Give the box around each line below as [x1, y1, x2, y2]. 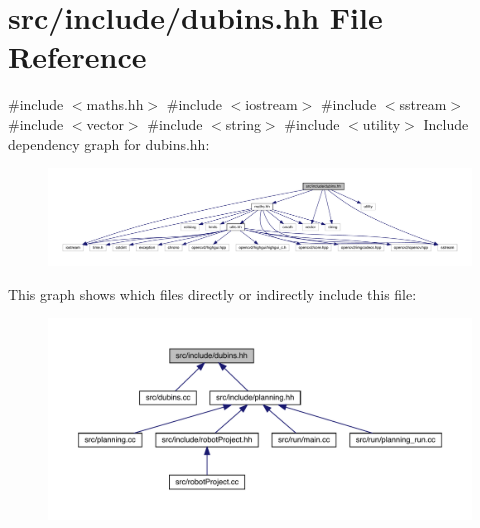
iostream [245, 94, 298, 115]
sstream [399, 94, 447, 115]
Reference [8, 36, 147, 77]
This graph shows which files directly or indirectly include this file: [8, 283, 417, 304]
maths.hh [86, 94, 144, 115]
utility [362, 113, 401, 134]
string [225, 113, 261, 134]
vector [86, 113, 124, 134]
